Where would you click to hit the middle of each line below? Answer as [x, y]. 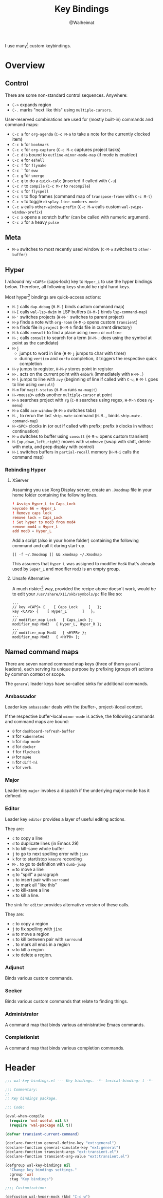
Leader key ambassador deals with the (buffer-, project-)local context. [74, 707]
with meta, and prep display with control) [53, 447]
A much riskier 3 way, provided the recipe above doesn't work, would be [84, 588]
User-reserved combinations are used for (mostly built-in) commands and [79, 119]
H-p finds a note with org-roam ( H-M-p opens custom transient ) [75, 322]
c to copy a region [30, 923]
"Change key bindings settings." [43, 1170]
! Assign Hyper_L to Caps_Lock [44, 504]
